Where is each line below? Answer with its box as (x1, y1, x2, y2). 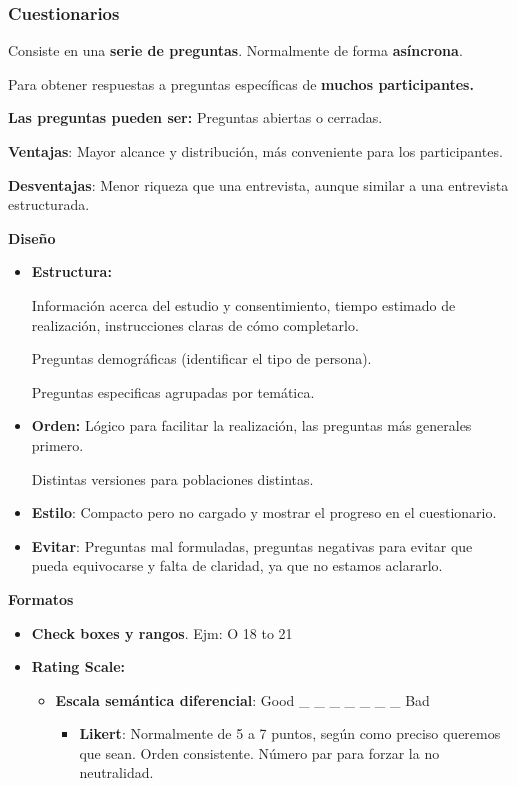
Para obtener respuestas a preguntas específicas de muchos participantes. (8, 73, 474, 94)
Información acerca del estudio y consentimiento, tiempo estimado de (31, 294, 456, 315)
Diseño (8, 227, 56, 248)
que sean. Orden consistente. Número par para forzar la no (79, 742, 440, 763)
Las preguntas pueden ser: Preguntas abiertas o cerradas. (8, 107, 383, 128)
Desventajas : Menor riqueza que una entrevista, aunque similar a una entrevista (8, 174, 509, 195)
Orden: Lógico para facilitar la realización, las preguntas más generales (31, 415, 472, 436)
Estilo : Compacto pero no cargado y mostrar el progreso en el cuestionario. (31, 502, 497, 523)
